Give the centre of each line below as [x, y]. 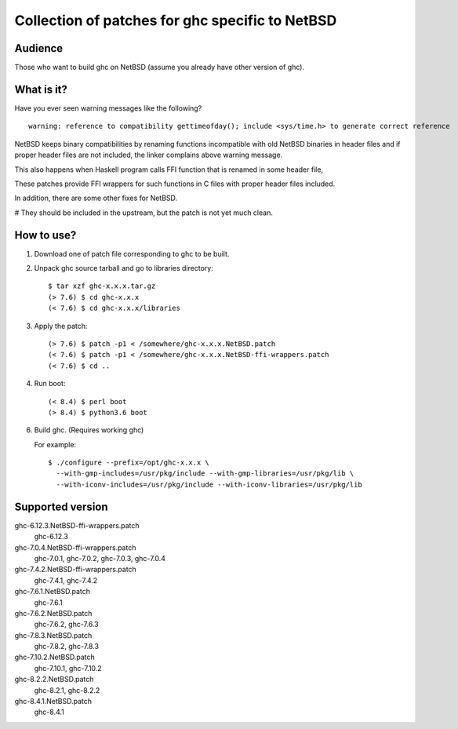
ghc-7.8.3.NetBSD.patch [53, 635]
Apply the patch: [61, 326]
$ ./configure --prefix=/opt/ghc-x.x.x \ [129, 463]
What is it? [41, 89]
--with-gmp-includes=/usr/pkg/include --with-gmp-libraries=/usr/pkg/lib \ [205, 474]
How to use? [45, 235]
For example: [55, 444]
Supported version [62, 507]
